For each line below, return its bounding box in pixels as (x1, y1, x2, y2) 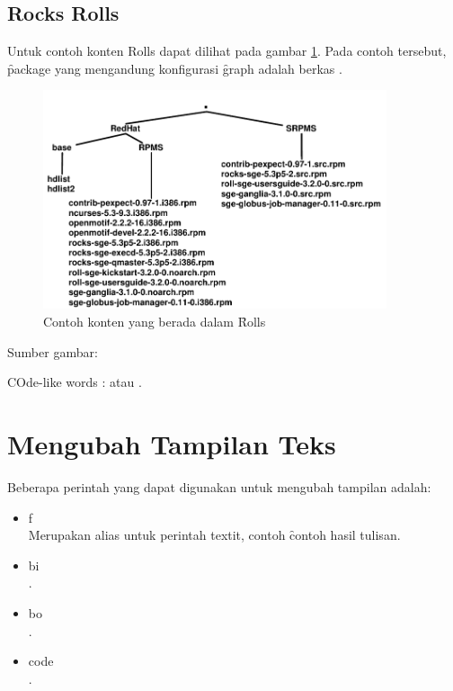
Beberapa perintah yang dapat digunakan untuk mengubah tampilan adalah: (7, 477, 431, 496)
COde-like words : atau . (7, 372, 142, 391)
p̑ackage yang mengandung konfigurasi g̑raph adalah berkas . (7, 58, 342, 77)
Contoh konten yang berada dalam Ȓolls (43, 312, 266, 331)
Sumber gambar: (7, 342, 98, 361)
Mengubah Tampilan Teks (7, 426, 336, 462)
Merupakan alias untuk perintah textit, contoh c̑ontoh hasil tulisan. (28, 525, 401, 544)
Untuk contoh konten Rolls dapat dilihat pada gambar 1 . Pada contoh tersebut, (7, 41, 447, 60)
